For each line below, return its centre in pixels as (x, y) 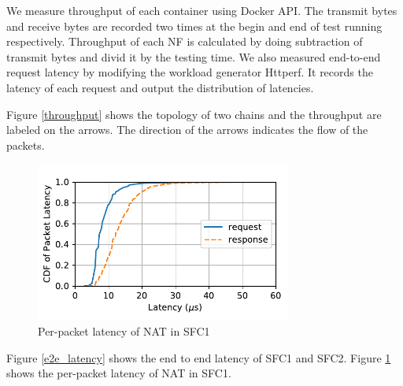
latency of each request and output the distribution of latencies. (160, 87)
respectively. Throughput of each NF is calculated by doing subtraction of (185, 41)
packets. (26, 145)
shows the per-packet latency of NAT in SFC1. (119, 373)
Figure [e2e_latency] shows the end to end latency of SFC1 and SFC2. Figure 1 (199, 357)
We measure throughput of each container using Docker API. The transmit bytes (202, 10)
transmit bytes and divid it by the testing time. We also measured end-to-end (194, 56)
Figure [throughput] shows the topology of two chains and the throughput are (194, 114)
